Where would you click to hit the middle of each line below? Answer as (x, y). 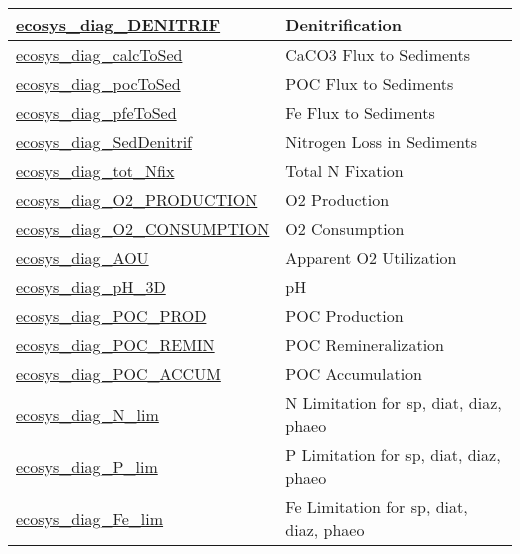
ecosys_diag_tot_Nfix (95, 170)
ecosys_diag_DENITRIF (118, 24)
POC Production (344, 315)
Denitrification (344, 24)
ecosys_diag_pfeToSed (96, 112)
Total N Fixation (344, 170)
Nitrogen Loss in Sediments (381, 141)
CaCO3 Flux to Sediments (378, 54)
